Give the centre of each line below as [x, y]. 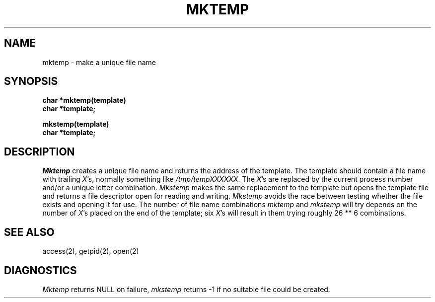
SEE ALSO [29, 232]
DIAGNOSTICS [40, 270]
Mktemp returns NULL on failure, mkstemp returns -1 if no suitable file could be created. [186, 289]
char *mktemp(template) [84, 100]
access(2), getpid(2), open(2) [91, 251]
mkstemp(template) [76, 124]
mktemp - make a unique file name [99, 62]
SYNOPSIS [31, 81]
